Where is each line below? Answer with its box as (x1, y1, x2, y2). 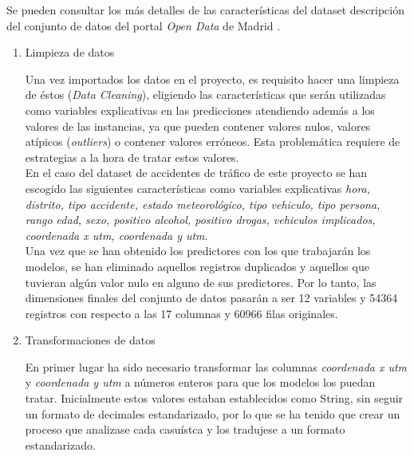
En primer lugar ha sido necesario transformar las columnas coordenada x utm (25, 358, 408, 375)
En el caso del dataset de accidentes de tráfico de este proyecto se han (25, 164, 368, 181)
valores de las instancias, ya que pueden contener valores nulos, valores (25, 117, 371, 134)
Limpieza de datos (25, 44, 115, 61)
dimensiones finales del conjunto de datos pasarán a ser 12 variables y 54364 (25, 289, 398, 306)
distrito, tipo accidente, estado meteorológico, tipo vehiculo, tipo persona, (25, 195, 380, 212)
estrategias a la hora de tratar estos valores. (25, 148, 239, 165)
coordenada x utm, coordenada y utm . (25, 226, 208, 243)
